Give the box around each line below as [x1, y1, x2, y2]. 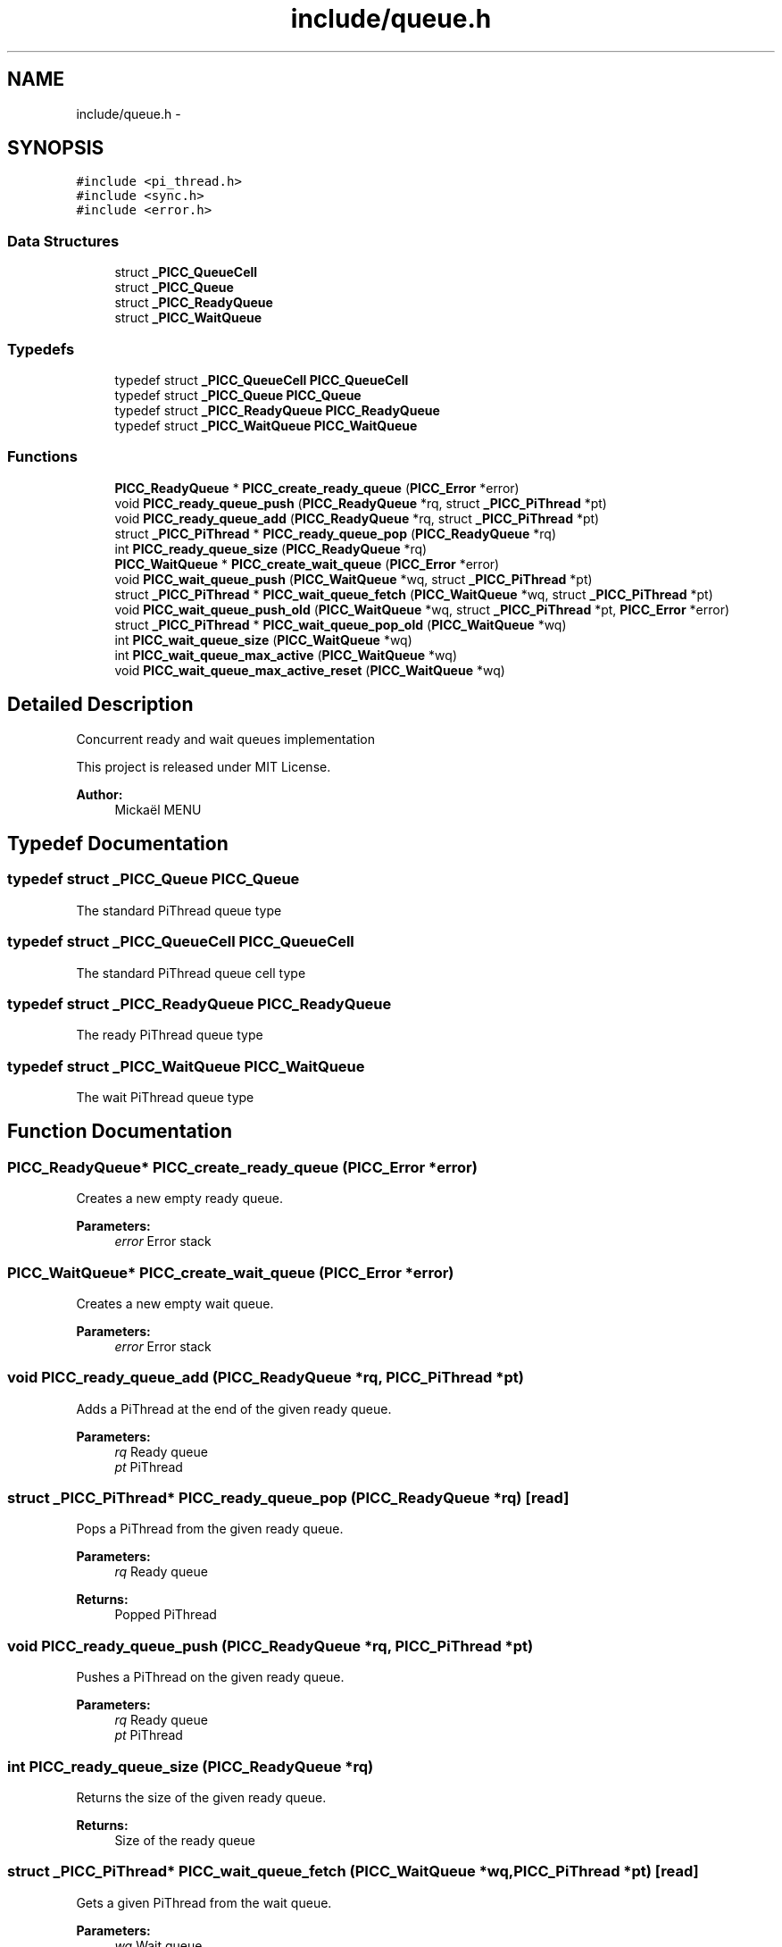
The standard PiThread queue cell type [76, 965, 306, 981]
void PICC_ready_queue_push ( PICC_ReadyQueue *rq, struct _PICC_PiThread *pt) [114, 495, 607, 511]
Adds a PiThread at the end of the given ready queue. [76, 1400, 392, 1416]
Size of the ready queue [114, 1832, 255, 1848]
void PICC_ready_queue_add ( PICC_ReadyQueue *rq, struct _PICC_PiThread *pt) [114, 510, 600, 526]
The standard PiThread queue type [76, 902, 282, 918]
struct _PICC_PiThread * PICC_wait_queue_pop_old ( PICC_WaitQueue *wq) [114, 616, 567, 632]
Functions [7, 447, 78, 466]
